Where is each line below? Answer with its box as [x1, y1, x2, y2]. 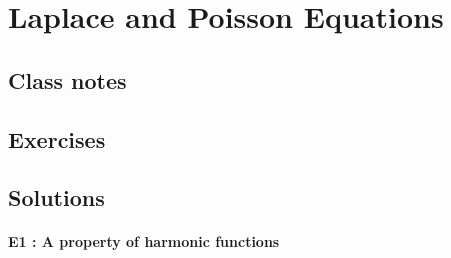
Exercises [8, 123, 106, 154]
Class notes [8, 64, 127, 95]
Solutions [8, 182, 105, 213]
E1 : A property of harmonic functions [8, 231, 280, 252]
